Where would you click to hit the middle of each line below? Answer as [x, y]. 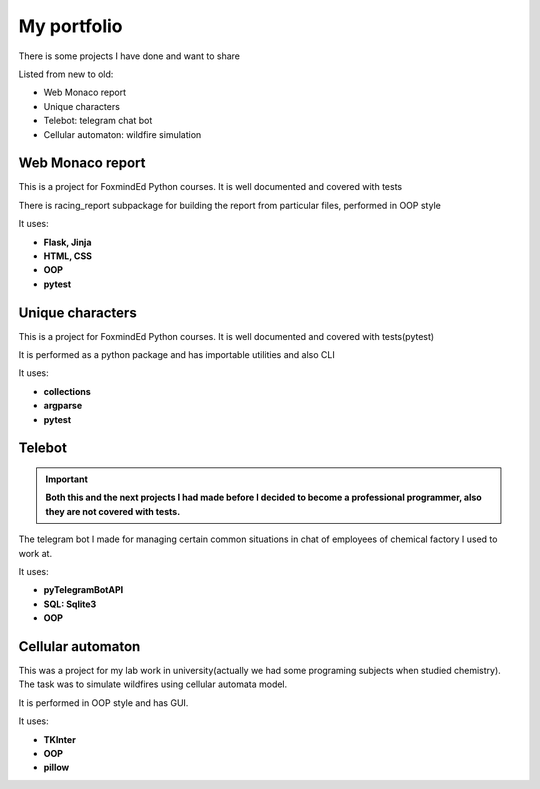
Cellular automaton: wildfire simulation [122, 134]
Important [67, 479]
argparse [63, 406]
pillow [56, 767]
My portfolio [71, 26]
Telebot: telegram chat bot [98, 121]
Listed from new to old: [66, 74]
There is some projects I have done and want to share [129, 56]
